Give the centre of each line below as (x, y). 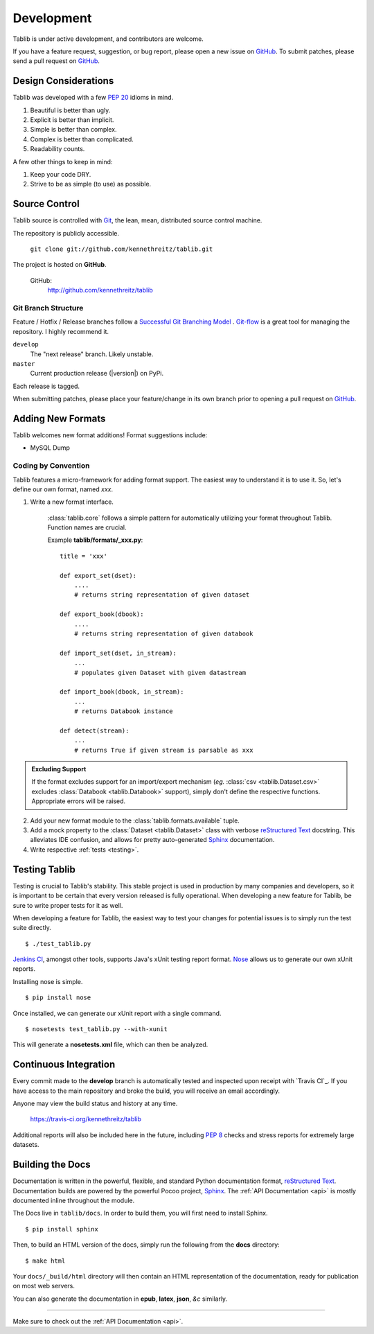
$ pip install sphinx (62, 1229)
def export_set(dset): (98, 576)
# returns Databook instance (123, 711)
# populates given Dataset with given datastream (160, 673)
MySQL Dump (50, 448)
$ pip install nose (58, 998)
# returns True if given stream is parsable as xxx (163, 750)
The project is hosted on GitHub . (60, 265)
